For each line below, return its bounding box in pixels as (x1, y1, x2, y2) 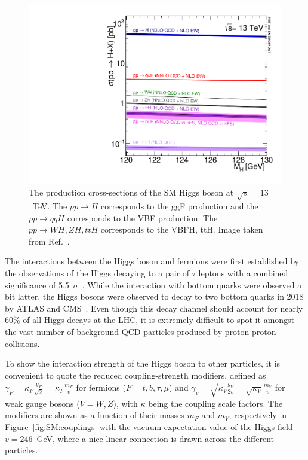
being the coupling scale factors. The (148, 397, 283, 409)
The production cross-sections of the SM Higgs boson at (29, 186, 234, 199)
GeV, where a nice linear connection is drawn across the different (36, 432, 274, 444)
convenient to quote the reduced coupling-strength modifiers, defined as (5, 368, 266, 381)
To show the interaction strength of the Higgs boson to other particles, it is (5, 357, 281, 370)
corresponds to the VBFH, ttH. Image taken (100, 223, 263, 236)
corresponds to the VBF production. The (67, 211, 218, 224)
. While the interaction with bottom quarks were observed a (82, 278, 302, 291)
